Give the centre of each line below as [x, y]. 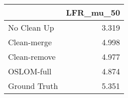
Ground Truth [33, 86]
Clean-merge [30, 42]
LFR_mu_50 [93, 12]
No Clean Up [31, 27]
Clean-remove [32, 57]
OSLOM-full [30, 71]
